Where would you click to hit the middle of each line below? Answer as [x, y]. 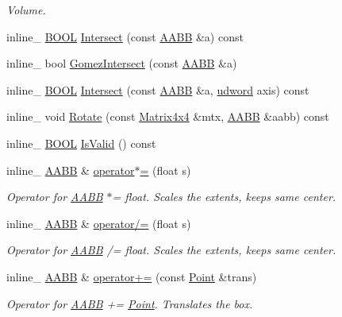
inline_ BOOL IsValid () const [81, 143]
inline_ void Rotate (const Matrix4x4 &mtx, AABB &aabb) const [168, 116]
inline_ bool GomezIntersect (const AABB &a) [122, 63]
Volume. [26, 10]
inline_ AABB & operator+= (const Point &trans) [132, 276]
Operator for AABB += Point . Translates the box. [130, 303]
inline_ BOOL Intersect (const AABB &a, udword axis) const [158, 89]
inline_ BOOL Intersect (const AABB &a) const [125, 36]
